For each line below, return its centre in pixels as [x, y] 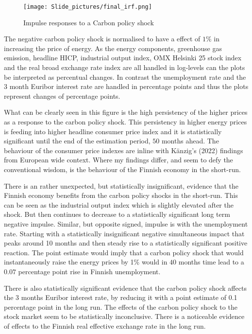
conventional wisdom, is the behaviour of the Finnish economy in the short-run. [122, 169]
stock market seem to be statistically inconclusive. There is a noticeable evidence [124, 316]
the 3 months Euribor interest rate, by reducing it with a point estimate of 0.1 [121, 297]
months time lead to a [211, 262]
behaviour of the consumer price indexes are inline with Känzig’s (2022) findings [124, 150]
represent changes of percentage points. [62, 96]
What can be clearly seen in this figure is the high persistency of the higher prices [126, 112]
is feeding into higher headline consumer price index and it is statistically [113, 131]
